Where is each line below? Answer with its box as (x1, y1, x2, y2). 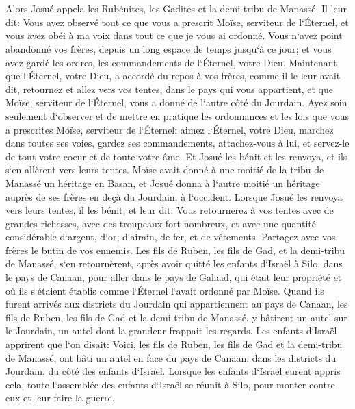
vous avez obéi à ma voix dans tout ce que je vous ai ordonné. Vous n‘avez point (5, 28, 343, 42)
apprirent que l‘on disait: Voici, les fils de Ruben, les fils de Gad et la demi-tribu (5, 337, 343, 351)
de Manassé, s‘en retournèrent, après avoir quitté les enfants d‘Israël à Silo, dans (5, 256, 343, 271)
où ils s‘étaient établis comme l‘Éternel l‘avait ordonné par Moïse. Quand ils (5, 283, 324, 297)
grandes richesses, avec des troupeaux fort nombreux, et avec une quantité (5, 216, 316, 230)
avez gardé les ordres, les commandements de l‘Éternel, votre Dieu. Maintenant (5, 55, 337, 69)
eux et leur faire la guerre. (5, 391, 115, 405)
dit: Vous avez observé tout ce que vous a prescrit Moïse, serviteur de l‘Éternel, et (5, 14, 349, 29)
